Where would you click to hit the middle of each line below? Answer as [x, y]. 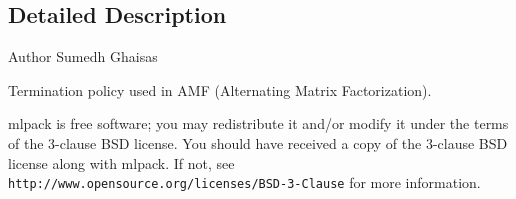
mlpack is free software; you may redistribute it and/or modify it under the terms [258, 123]
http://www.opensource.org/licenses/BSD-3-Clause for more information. [244, 182]
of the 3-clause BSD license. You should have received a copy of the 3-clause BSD [258, 142]
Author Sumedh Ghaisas [83, 56]
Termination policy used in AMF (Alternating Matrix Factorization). [220, 89]
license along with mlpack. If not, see [121, 162]
